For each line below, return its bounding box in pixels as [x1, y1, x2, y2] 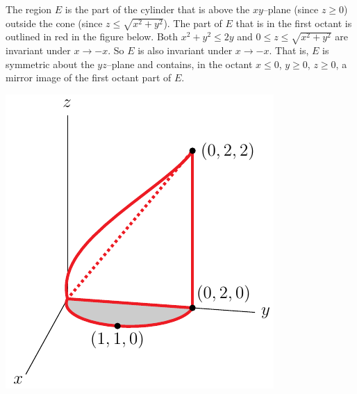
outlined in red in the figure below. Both [6, 29, 178, 44]
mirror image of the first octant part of [6, 70, 172, 85]
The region [6, 2, 52, 16]
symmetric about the [6, 56, 94, 71]
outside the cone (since [6, 15, 103, 30]
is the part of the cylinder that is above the [65, 2, 250, 16]
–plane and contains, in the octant [106, 56, 253, 71]
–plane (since [263, 2, 319, 16]
